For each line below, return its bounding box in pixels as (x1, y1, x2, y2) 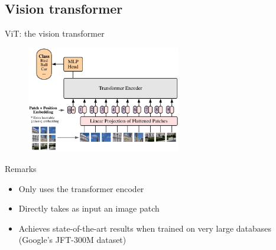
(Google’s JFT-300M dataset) (18, 233, 126, 246)
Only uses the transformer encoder (18, 182, 144, 194)
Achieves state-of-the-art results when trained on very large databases (18, 222, 272, 234)
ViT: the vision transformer (5, 27, 105, 40)
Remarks (5, 163, 37, 175)
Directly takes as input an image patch (18, 202, 160, 215)
